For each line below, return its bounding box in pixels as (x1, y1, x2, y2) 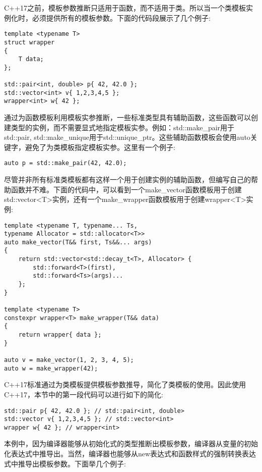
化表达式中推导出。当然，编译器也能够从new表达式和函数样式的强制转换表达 (4, 448, 256, 459)
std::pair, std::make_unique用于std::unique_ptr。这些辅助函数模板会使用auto (4, 132, 250, 142)
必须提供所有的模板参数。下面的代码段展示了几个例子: (32, 12, 211, 23)
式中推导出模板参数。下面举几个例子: (4, 458, 126, 468)
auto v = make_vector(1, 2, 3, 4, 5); (4, 356, 134, 363)
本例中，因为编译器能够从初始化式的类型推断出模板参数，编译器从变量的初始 (4, 438, 258, 449)
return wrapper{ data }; (18, 331, 102, 339)
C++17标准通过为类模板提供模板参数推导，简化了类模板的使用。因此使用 (4, 379, 246, 390)
